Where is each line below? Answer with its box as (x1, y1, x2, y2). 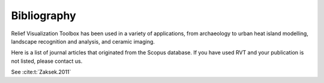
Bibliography (11, 9, 76, 22)
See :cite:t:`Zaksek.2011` (11, 69, 71, 76)
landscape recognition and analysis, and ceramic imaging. (11, 38, 155, 45)
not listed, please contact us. (11, 57, 83, 64)
